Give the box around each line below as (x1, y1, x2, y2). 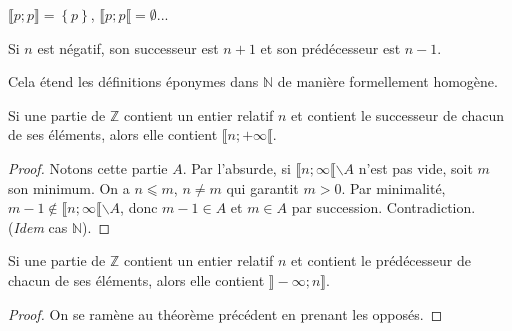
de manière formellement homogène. (277, 71, 498, 92)
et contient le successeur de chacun (291, 104, 505, 125)
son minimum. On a (8, 177, 130, 198)
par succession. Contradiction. (291, 197, 476, 218)
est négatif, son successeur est (37, 37, 219, 58)
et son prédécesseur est (260, 37, 401, 58)
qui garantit (226, 177, 299, 198)
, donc (120, 197, 158, 218)
